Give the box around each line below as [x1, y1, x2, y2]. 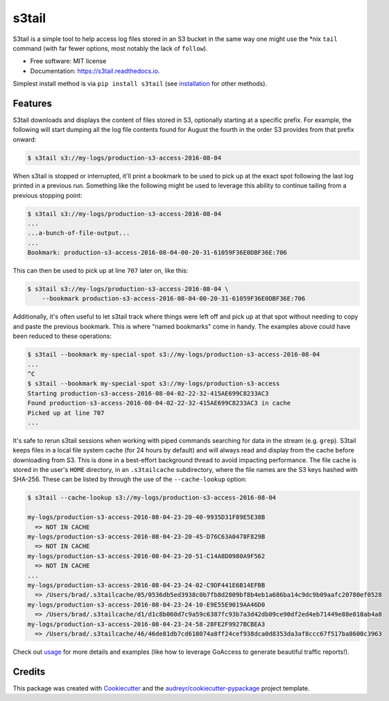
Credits [12, 666, 46, 677]
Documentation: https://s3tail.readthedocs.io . [30, 67, 160, 75]
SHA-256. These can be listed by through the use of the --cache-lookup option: [12, 475, 247, 484]
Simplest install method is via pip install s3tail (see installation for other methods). [12, 80, 267, 88]
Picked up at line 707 [27, 409, 105, 416]
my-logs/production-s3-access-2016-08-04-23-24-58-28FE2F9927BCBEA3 [27, 620, 266, 628]
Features [12, 97, 52, 109]
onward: [12, 135, 37, 144]
